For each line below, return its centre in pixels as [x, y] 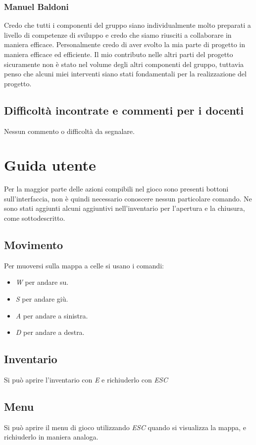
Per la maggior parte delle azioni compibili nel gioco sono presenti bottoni [116, 189]
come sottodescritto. [35, 218]
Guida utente [50, 165]
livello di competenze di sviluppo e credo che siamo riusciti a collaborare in [118, 34]
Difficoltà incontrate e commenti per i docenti [124, 110]
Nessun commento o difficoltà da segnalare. [69, 131]
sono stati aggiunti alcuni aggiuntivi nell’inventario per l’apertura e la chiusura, [125, 208]
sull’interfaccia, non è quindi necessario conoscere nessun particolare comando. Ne [128, 198]
